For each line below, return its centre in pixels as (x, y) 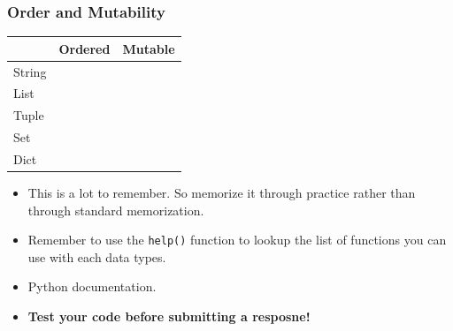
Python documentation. (92, 286)
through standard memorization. (116, 210)
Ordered (84, 48)
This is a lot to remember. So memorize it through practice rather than (222, 193)
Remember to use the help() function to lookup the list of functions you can (237, 240)
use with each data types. (97, 256)
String (30, 71)
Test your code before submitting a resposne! (169, 316)
